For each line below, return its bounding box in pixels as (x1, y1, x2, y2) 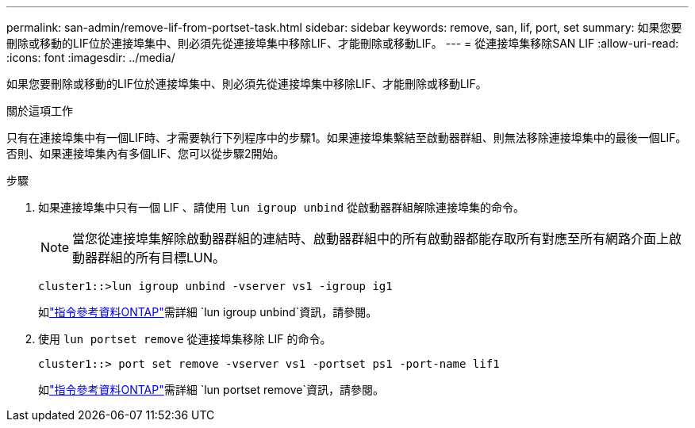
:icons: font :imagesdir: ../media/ (6, 51, 175, 64)
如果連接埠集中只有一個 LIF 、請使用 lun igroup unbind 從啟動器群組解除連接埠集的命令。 (38, 201, 524, 214)
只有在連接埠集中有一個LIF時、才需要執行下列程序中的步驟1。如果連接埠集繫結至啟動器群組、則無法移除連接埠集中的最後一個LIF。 (6, 131, 687, 144)
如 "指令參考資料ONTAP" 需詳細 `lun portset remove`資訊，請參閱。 (38, 383, 384, 396)
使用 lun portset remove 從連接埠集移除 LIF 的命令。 (38, 332, 332, 346)
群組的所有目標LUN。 (98, 250, 226, 266)
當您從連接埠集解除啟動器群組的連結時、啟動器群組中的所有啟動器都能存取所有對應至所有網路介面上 (72, 231, 670, 246)
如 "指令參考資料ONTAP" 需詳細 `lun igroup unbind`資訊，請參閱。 (38, 305, 378, 319)
